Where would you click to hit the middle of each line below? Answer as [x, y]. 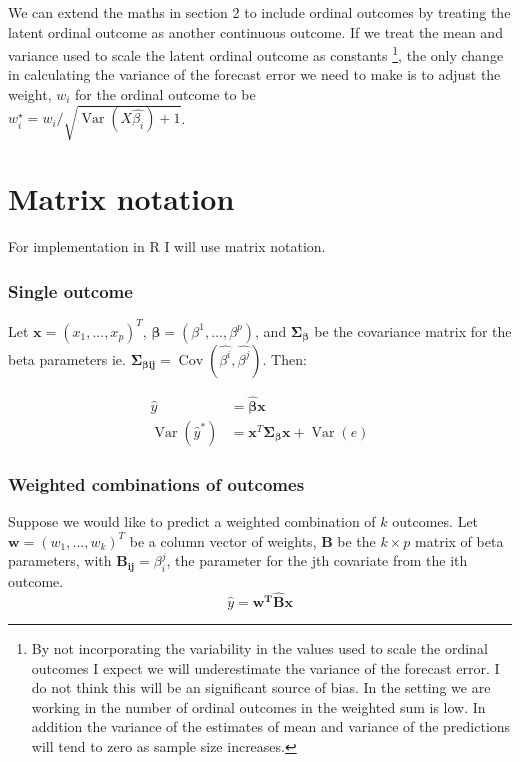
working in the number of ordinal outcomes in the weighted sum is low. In [258, 706]
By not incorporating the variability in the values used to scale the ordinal [259, 647]
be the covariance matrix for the [413, 330]
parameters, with [60, 560]
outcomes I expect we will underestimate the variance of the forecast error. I [265, 667]
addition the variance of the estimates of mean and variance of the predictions [271, 726]
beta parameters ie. [67, 358]
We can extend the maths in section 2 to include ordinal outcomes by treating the [259, 12]
